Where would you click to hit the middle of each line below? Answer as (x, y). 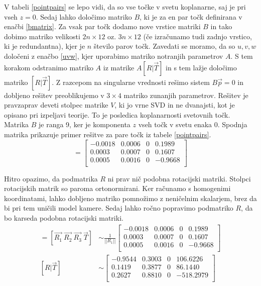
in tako (221, 26)
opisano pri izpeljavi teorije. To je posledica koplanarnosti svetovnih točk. (117, 114)
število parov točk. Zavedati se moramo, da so (164, 46)
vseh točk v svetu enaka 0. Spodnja (193, 124)
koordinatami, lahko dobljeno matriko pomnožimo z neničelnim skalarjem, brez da (130, 198)
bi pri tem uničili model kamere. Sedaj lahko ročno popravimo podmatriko (119, 208)
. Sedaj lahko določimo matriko (84, 16)
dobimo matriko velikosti (42, 36)
